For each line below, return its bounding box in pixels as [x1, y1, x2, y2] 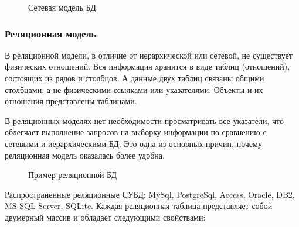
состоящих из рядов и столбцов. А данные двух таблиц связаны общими [5, 72, 264, 84]
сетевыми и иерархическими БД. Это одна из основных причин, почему [5, 137, 262, 149]
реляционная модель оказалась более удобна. [5, 149, 165, 161]
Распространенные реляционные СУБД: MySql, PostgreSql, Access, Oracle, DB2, [5, 188, 295, 200]
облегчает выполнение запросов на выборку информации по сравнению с [5, 126, 267, 138]
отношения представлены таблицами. [5, 95, 137, 107]
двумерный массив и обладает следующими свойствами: [5, 211, 206, 223]
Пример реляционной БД [28, 168, 117, 181]
